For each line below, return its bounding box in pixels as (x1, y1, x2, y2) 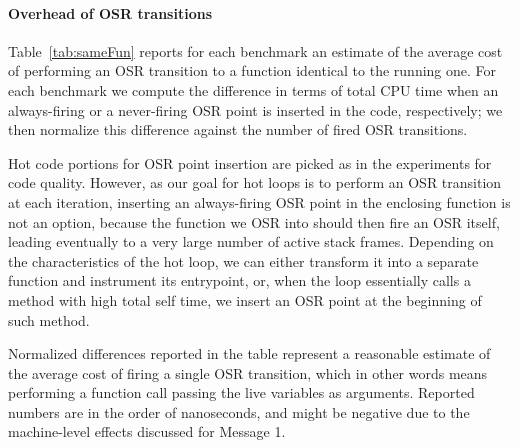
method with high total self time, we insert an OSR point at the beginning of (8, 289, 482, 310)
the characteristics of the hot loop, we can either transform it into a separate (8, 250, 479, 271)
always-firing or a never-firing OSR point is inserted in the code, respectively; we (8, 99, 503, 120)
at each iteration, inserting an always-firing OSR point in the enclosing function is (8, 191, 511, 212)
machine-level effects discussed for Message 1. (8, 421, 286, 442)
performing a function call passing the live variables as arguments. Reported (8, 382, 475, 403)
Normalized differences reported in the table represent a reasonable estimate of (8, 343, 491, 364)
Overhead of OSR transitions (8, 2, 212, 23)
